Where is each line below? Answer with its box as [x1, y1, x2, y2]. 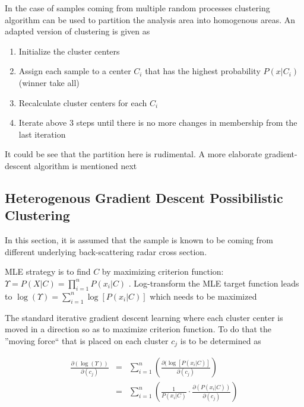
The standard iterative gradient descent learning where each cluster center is [5, 311, 283, 323]
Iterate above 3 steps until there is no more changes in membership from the [18, 116, 297, 129]
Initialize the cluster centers [18, 44, 120, 57]
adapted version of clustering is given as [5, 25, 150, 37]
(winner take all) [18, 76, 80, 88]
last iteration [18, 128, 66, 140]
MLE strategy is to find [5, 265, 91, 278]
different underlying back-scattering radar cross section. [5, 245, 207, 257]
